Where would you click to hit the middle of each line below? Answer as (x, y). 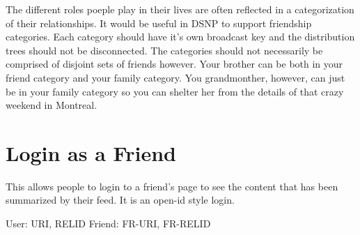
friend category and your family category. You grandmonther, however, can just (175, 77)
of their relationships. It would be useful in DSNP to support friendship (159, 23)
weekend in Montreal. (52, 105)
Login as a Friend (91, 152)
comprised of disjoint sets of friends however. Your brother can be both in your (174, 64)
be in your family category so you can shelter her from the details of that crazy (175, 91)
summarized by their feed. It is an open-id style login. (120, 200)
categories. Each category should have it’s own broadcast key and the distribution (180, 37)
